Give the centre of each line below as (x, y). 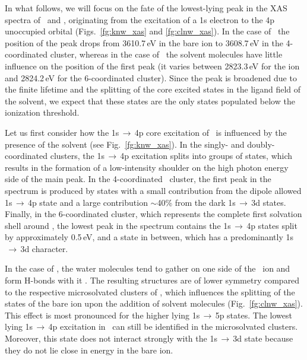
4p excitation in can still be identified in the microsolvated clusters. (173, 326)
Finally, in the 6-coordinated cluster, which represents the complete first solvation (153, 214)
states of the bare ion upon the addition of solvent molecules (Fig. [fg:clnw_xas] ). (154, 303)
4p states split (272, 225)
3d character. (44, 248)
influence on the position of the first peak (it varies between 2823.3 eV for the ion (152, 66)
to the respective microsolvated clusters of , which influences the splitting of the (150, 291)
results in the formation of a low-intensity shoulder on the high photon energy (147, 167)
